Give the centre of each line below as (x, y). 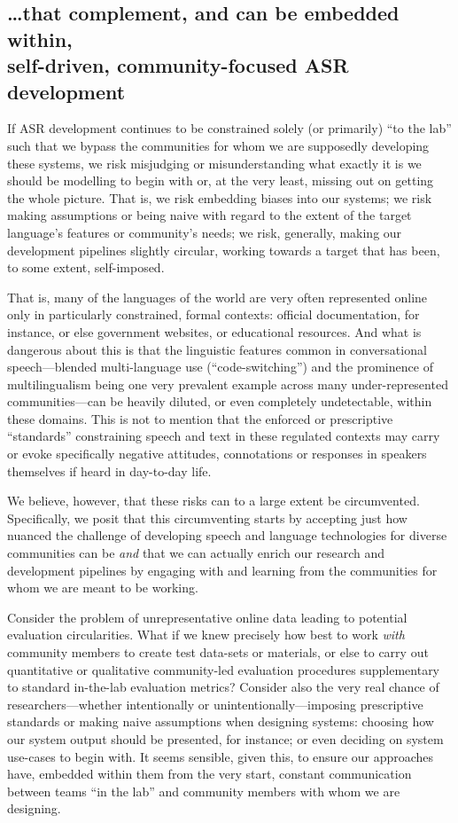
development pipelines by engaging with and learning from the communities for (222, 570)
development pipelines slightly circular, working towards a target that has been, (224, 250)
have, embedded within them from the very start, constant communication (210, 774)
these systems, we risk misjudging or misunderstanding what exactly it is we (214, 163)
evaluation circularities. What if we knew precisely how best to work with (206, 635)
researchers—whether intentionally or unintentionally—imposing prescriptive (215, 704)
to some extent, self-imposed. (86, 267)
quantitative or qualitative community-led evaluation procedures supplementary (224, 669)
